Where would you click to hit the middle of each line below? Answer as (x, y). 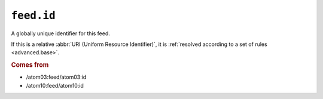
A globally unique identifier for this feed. (61, 33)
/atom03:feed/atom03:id (56, 77)
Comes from (30, 65)
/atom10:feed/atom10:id (55, 85)
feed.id (33, 16)
